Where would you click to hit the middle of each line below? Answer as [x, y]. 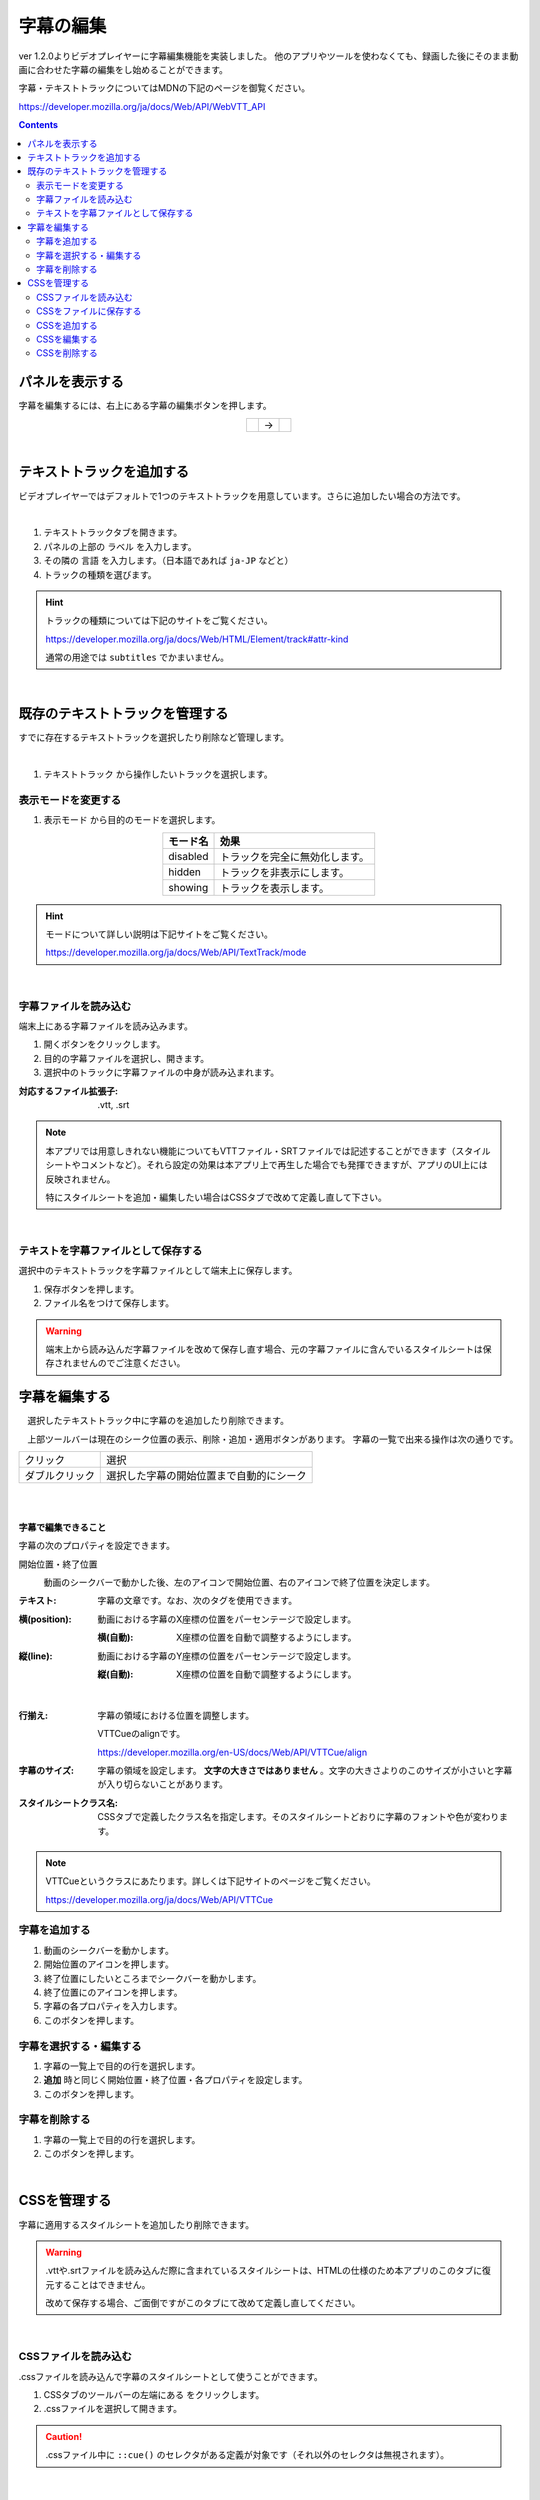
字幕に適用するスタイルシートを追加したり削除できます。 [136, 2224]
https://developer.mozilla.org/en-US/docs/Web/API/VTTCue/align [232, 1752]
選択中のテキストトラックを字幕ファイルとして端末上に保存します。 [158, 1271]
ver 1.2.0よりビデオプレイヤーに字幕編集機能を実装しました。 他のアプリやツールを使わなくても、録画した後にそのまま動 [268, 56]
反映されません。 [80, 1179]
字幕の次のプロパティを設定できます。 [96, 1546]
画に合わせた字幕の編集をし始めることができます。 [123, 69]
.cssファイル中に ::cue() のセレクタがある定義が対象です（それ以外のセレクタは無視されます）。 [247, 2455]
